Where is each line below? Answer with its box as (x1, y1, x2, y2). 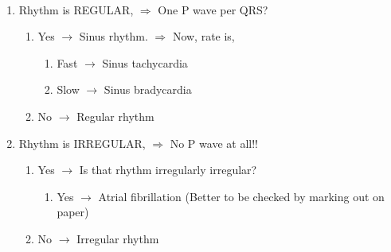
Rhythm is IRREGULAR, (18, 134, 146, 151)
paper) (57, 204, 89, 220)
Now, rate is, (172, 28, 235, 45)
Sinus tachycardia (102, 54, 188, 71)
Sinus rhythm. (79, 28, 148, 45)
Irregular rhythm (76, 230, 159, 246)
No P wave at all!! (170, 134, 258, 151)
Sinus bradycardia (104, 81, 192, 98)
